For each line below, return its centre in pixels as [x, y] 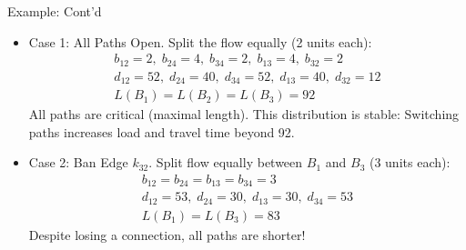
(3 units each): [410, 162]
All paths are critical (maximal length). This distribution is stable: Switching [244, 114]
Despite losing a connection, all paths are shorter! [167, 234]
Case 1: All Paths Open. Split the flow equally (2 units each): [200, 41]
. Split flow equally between [226, 162]
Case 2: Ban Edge [78, 162]
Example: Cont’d [55, 11]
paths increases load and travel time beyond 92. [162, 131]
